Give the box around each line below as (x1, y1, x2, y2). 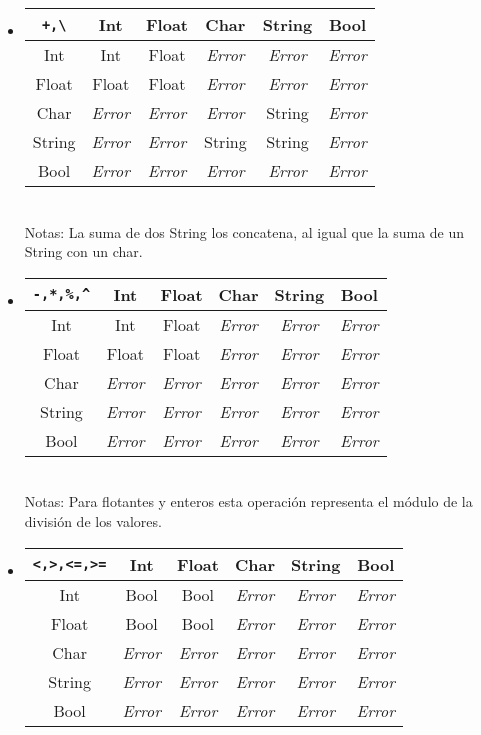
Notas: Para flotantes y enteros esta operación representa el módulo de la (24, 491, 473, 512)
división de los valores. (24, 510, 162, 531)
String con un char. (24, 241, 143, 262)
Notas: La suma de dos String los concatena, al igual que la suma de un (24, 221, 465, 242)
